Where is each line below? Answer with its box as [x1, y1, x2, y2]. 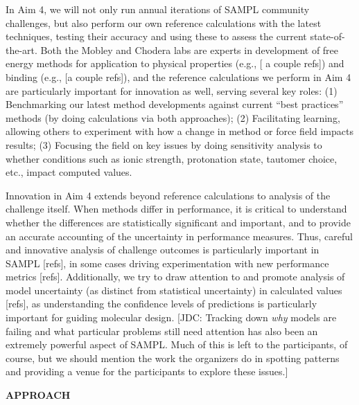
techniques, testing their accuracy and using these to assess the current [6, 29, 307, 44]
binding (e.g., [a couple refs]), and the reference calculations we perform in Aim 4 [6, 69, 351, 84]
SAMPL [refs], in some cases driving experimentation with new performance [6, 255, 329, 270]
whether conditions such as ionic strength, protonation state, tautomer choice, [6, 151, 338, 165]
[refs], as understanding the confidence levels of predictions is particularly [6, 296, 317, 311]
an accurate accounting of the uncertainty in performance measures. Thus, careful [6, 228, 353, 243]
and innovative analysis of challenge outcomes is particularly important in [6, 242, 319, 257]
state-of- [310, 29, 345, 44]
